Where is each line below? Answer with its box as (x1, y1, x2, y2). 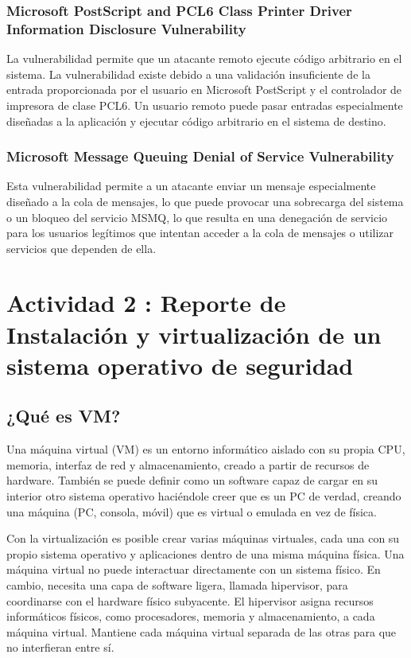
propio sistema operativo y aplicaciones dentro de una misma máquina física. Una (6, 545, 405, 562)
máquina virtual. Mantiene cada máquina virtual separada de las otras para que (6, 623, 397, 640)
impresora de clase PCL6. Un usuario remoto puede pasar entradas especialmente (6, 96, 403, 113)
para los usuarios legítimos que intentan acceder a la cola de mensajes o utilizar (6, 224, 394, 241)
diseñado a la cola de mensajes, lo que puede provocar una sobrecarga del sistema (6, 193, 404, 209)
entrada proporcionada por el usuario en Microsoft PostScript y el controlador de (6, 81, 402, 98)
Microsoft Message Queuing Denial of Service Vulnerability (6, 146, 394, 166)
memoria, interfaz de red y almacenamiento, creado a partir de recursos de (6, 456, 370, 473)
